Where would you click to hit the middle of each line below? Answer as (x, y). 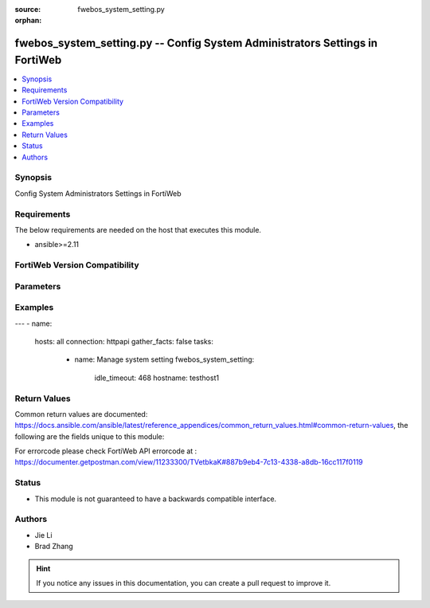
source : (28, 9)
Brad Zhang (54, 547)
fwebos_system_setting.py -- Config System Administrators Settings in (196, 43)
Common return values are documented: (81, 414)
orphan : (28, 21)
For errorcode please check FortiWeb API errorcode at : (106, 451)
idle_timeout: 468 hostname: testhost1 (156, 378)
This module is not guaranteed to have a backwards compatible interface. (156, 499)
